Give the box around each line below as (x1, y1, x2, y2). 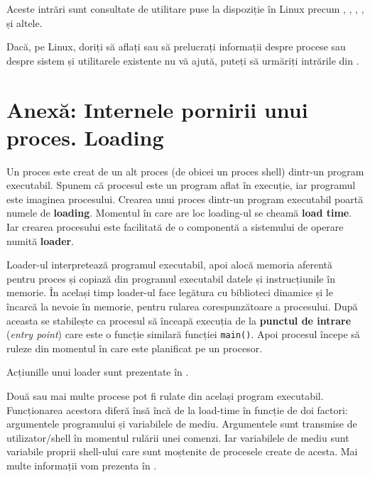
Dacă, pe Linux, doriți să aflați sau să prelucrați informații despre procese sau (6, 39, 346, 54)
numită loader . (6, 233, 75, 248)
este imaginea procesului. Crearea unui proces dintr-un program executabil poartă (6, 191, 364, 206)
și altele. (6, 15, 43, 30)
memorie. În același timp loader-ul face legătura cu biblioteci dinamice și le (6, 285, 333, 300)
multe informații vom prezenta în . (6, 458, 157, 473)
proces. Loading (6, 122, 164, 151)
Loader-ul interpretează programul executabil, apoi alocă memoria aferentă (6, 257, 332, 272)
